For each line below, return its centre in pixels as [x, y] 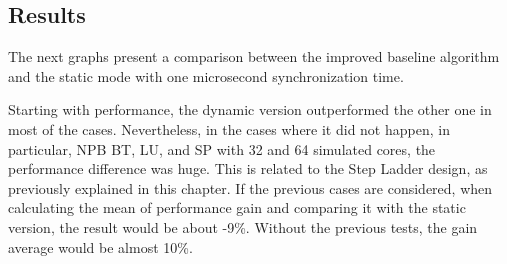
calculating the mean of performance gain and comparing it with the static [237, 207]
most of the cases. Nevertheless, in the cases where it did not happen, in [229, 128]
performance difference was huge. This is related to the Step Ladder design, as [248, 168]
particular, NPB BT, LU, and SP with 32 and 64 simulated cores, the [222, 148]
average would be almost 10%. [100, 246]
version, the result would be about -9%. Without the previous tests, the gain [243, 226]
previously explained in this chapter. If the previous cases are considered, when [250, 187]
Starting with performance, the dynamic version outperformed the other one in [250, 109]
